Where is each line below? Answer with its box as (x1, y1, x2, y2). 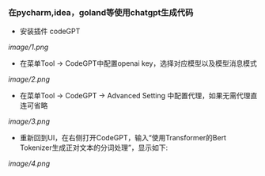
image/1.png (8, 42, 49, 52)
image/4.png (8, 159, 50, 168)
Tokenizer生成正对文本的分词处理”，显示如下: (19, 143, 168, 152)
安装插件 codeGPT (19, 26, 81, 36)
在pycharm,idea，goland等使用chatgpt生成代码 (8, 6, 194, 17)
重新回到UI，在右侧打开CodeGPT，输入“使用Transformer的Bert (19, 133, 227, 143)
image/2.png (8, 75, 50, 84)
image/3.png (8, 117, 50, 126)
